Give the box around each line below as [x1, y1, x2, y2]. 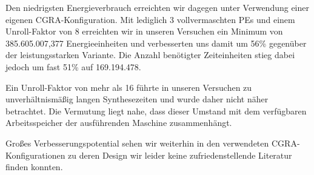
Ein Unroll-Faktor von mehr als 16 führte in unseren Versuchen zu [5, 81, 252, 93]
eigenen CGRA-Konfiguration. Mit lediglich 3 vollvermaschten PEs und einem [5, 13, 295, 25]
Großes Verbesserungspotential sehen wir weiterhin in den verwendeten [5, 136, 269, 149]
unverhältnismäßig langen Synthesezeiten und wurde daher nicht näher [5, 93, 269, 105]
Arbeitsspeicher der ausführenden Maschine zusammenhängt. [5, 116, 232, 129]
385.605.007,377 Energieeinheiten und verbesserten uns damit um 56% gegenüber [5, 36, 307, 49]
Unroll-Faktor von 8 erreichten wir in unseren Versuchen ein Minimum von [5, 25, 283, 38]
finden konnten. [5, 160, 63, 173]
